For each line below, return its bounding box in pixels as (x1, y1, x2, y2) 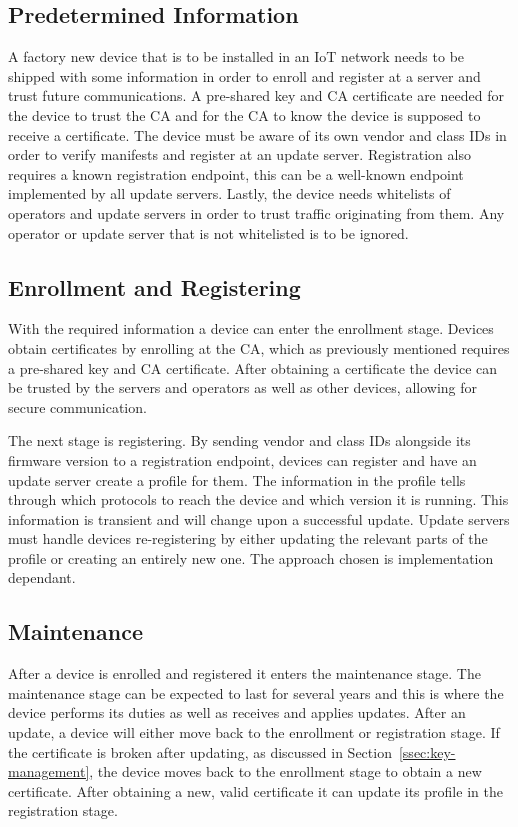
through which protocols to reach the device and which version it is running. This (8, 489, 509, 510)
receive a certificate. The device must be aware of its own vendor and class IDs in (8, 124, 507, 145)
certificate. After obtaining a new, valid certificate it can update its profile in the (8, 780, 503, 801)
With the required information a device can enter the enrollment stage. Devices (8, 318, 494, 339)
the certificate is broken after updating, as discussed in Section (8, 741, 392, 762)
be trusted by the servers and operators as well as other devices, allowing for (8, 377, 477, 398)
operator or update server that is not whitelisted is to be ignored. (8, 222, 409, 243)
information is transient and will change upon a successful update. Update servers (8, 508, 510, 529)
